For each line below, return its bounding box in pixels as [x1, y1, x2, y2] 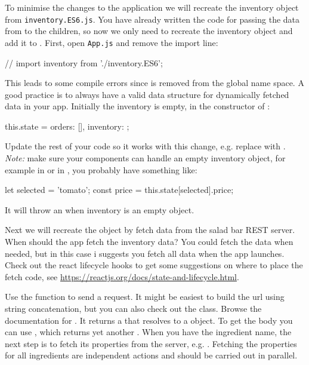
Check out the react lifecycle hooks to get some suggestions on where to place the [5, 259, 303, 271]
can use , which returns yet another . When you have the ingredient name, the [5, 326, 292, 338]
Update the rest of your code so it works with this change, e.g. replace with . [5, 140, 286, 152]
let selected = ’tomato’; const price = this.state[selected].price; [5, 183, 234, 196]
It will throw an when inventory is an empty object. [5, 203, 194, 216]
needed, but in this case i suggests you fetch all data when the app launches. [5, 247, 285, 259]
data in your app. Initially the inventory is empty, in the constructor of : [5, 100, 270, 112]
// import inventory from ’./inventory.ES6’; [5, 56, 163, 69]
